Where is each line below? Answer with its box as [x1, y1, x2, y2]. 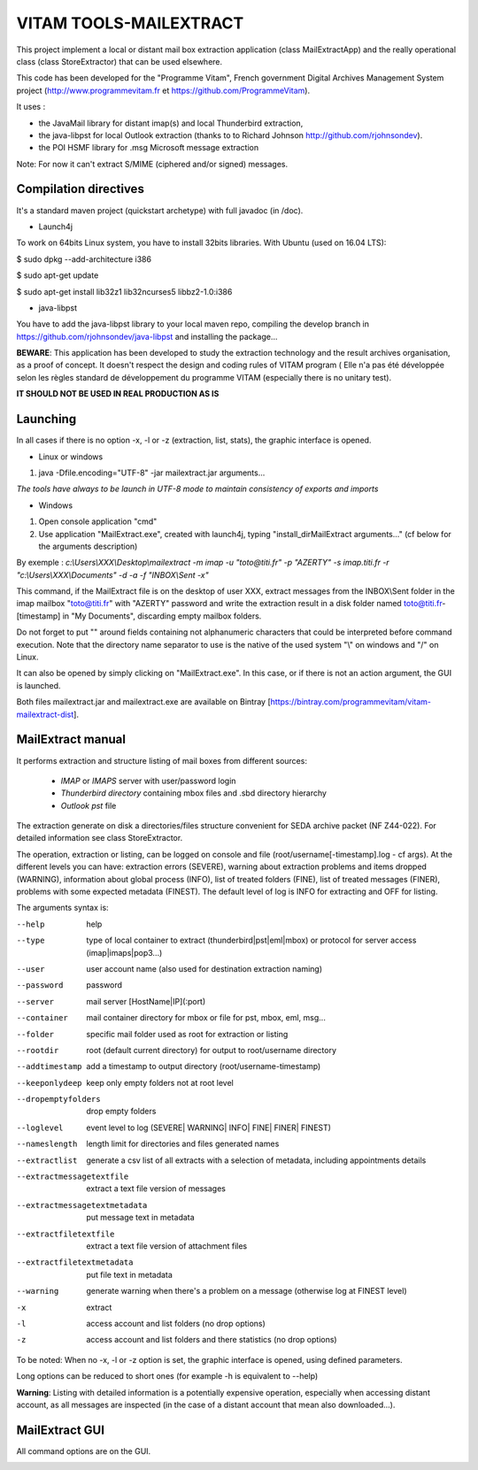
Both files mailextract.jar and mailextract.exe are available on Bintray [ [16, 697, 272, 707]
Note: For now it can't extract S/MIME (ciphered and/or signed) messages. [16, 158, 289, 169]
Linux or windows [38, 451, 104, 462]
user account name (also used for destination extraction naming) [86, 963, 323, 974]
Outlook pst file [60, 800, 117, 811]
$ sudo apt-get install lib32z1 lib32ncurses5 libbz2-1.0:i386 [16, 286, 233, 296]
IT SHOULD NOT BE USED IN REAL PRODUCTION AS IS [16, 389, 220, 399]
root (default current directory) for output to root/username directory [86, 1044, 336, 1055]
